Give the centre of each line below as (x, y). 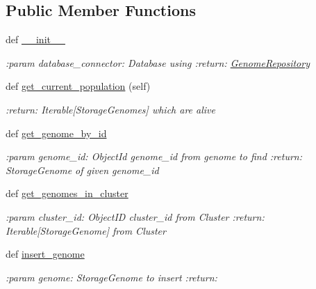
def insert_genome (45, 254)
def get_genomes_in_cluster (67, 193)
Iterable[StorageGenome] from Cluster (86, 230)
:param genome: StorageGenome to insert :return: (111, 277)
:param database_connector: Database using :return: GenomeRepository (158, 62)
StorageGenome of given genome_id (82, 170)
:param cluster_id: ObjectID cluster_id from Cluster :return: (135, 216)
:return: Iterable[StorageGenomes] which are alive (110, 109)
